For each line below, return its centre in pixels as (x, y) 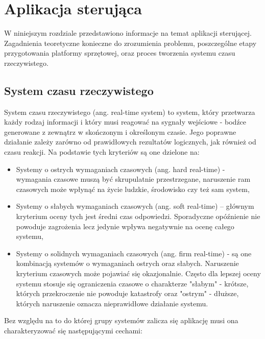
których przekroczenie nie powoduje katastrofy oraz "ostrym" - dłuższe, (127, 293)
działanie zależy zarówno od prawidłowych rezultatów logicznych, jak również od (130, 142)
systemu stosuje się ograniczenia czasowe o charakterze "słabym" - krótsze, (132, 283)
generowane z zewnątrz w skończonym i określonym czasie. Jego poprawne (120, 131)
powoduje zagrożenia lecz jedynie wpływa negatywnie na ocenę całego (125, 226)
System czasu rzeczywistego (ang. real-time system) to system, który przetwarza (130, 112)
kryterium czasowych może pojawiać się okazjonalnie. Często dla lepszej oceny (138, 273)
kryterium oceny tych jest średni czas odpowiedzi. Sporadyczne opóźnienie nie (138, 216)
